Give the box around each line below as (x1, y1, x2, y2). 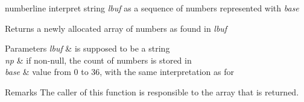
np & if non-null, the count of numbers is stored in (5, 53, 192, 66)
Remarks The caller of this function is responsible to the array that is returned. (5, 85, 299, 98)
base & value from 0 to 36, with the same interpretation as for (5, 65, 235, 78)
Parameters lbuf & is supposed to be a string (5, 42, 170, 55)
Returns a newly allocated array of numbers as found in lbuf (5, 22, 227, 34)
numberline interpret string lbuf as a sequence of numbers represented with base (5, 2, 299, 14)
